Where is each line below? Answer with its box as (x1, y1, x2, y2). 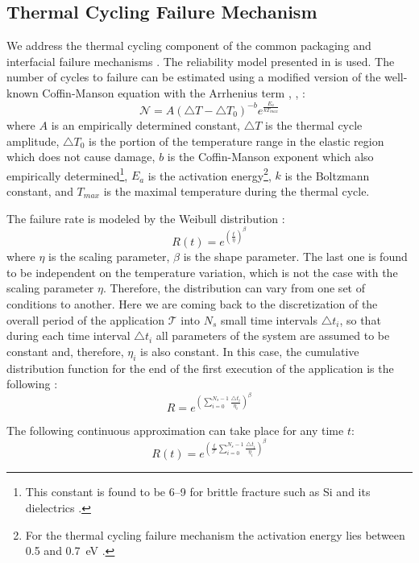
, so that (339, 311, 381, 328)
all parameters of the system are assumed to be (156, 327, 390, 344)
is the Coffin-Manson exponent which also (167, 148, 374, 165)
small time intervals (221, 311, 317, 328)
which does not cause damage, (6, 148, 156, 165)
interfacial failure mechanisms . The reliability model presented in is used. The (6, 52, 395, 69)
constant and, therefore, (6, 342, 124, 359)
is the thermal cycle (265, 116, 363, 133)
